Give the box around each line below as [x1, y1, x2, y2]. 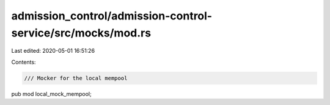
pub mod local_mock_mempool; [11, 90, 92, 97]
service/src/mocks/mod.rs [11, 26, 152, 39]
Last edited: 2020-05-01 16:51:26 [11, 47, 95, 55]
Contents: [11, 58, 36, 66]
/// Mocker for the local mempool [24, 75, 128, 81]
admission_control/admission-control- [11, 9, 213, 22]
